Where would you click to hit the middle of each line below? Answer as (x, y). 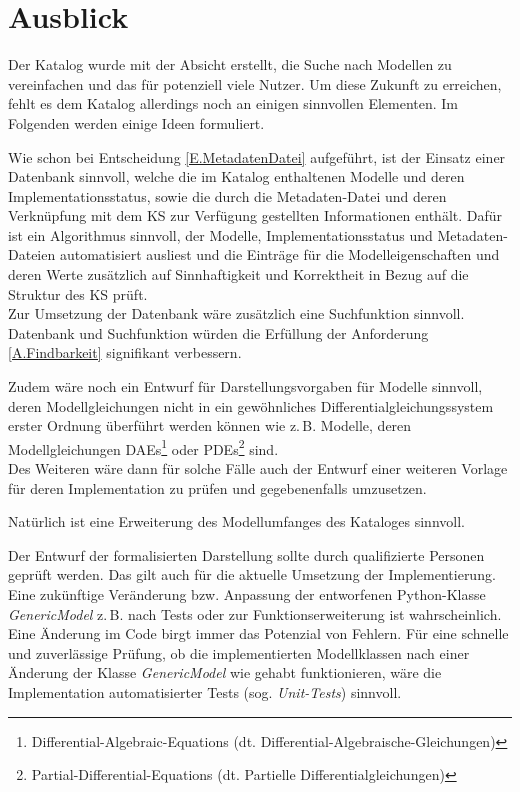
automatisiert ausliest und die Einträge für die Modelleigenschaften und (279, 254)
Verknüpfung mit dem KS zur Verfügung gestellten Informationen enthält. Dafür (255, 215)
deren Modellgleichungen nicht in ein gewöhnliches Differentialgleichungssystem (251, 405)
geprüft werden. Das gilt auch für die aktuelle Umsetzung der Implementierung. (252, 574)
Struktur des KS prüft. (78, 293)
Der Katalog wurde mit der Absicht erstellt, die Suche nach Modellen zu (230, 64)
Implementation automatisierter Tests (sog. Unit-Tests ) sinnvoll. (205, 692)
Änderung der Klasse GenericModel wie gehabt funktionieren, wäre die (225, 672)
